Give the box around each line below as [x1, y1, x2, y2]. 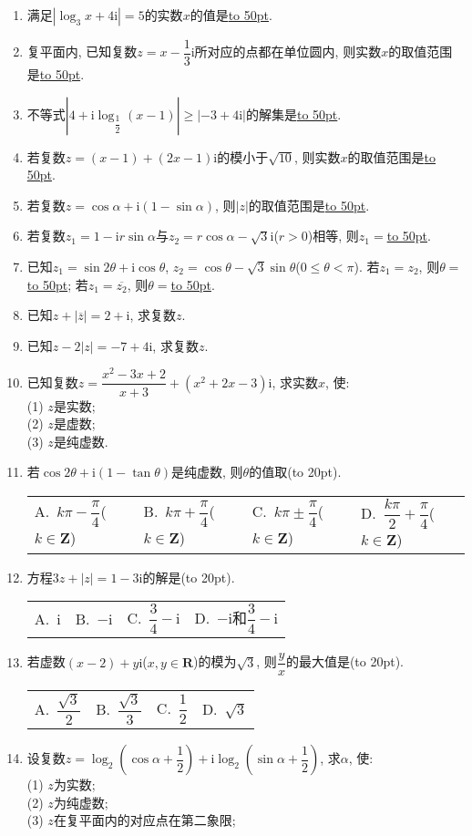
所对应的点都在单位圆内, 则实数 [194, 42, 382, 61]
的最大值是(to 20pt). [285, 652, 405, 671]
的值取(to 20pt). [249, 462, 342, 481]
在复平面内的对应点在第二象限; [53, 810, 236, 830]
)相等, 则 [307, 226, 359, 245]
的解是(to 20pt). [142, 567, 235, 586]
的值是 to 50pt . [190, 5, 272, 24]
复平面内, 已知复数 [26, 42, 138, 61]
